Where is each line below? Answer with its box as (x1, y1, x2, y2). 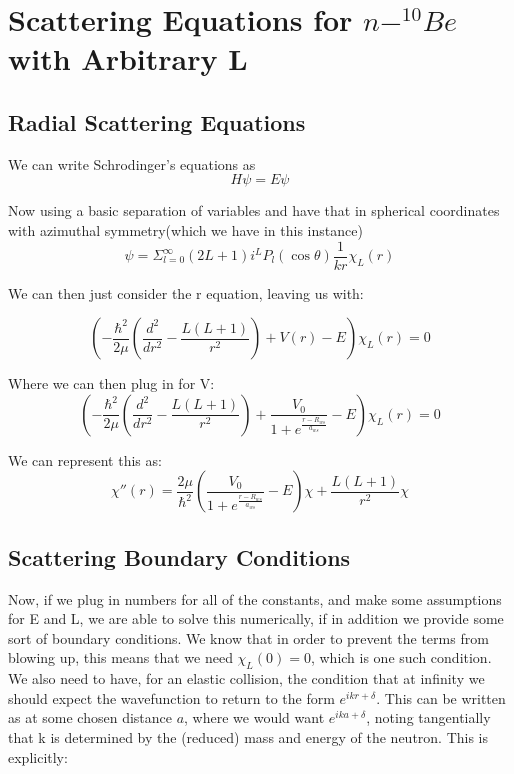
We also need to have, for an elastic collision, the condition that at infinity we (8, 668, 485, 689)
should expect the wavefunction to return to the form (8, 687, 335, 708)
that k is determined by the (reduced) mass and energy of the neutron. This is (8, 726, 489, 747)
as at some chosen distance (8, 707, 172, 728)
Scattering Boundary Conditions (8, 541, 351, 572)
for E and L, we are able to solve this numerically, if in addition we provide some (8, 608, 504, 629)
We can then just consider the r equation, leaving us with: (8, 282, 364, 303)
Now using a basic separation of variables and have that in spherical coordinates (8, 200, 500, 221)
